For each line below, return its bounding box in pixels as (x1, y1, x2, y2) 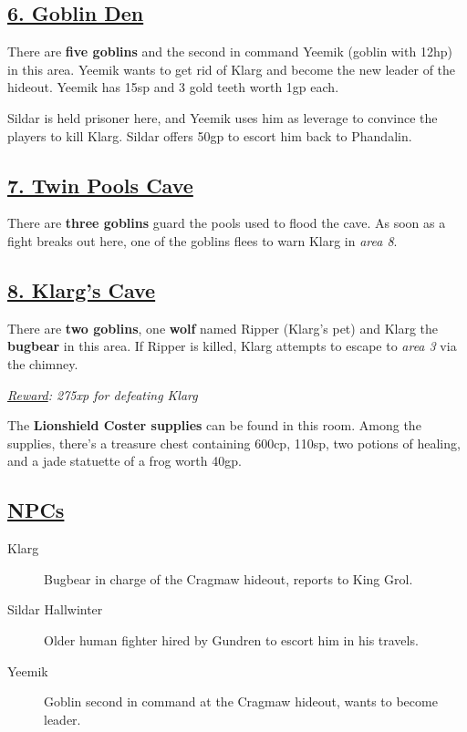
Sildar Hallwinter (7, 600, 103, 619)
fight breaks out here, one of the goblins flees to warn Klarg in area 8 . (7, 231, 398, 250)
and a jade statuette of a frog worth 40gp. (7, 451, 242, 470)
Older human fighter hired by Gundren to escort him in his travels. (44, 630, 419, 649)
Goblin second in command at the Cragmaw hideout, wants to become (44, 692, 438, 711)
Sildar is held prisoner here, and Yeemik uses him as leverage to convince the (7, 108, 438, 127)
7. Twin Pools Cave (7, 170, 193, 199)
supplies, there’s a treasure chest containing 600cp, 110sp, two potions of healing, (7, 433, 461, 452)
